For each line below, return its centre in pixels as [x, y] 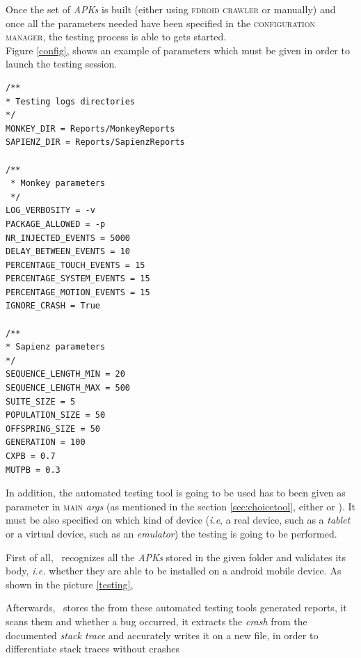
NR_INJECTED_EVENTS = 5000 [68, 238]
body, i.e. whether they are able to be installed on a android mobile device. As [174, 571]
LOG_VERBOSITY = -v [50, 211]
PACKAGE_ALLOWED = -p [56, 224]
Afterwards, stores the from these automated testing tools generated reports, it [176, 608]
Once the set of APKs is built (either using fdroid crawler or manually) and [171, 9]
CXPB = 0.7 [31, 456]
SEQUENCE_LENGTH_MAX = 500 [68, 388]
